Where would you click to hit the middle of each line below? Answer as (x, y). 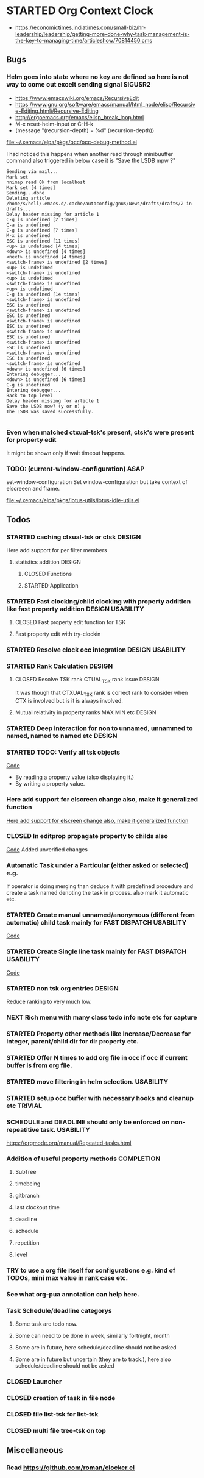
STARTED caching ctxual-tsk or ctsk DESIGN (74, 537)
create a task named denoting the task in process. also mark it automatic (97, 893)
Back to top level (30, 396)
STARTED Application (51, 585)
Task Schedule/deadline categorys (59, 1310)
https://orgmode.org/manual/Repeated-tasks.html (69, 1143)
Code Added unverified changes (47, 849)
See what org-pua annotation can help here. (73, 1295)
